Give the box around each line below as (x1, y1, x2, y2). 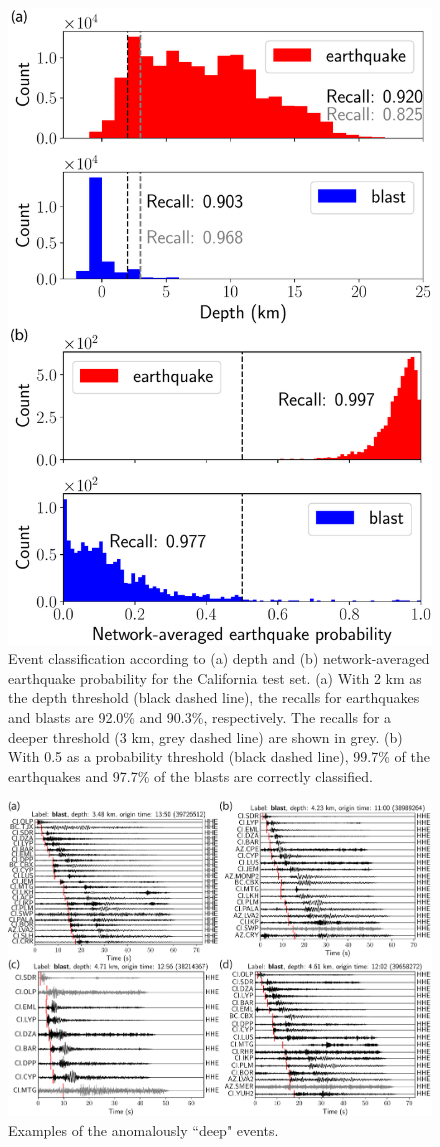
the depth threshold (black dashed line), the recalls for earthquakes (8, 687, 420, 708)
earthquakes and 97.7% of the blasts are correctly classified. (8, 765, 373, 786)
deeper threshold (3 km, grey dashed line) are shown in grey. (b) (8, 726, 403, 747)
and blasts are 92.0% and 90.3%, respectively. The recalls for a (8, 706, 392, 727)
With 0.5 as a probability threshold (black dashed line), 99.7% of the (8, 746, 430, 767)
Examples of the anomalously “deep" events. (8, 1119, 279, 1140)
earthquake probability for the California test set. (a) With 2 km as (8, 667, 422, 688)
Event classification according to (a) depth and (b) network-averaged (8, 648, 430, 669)
